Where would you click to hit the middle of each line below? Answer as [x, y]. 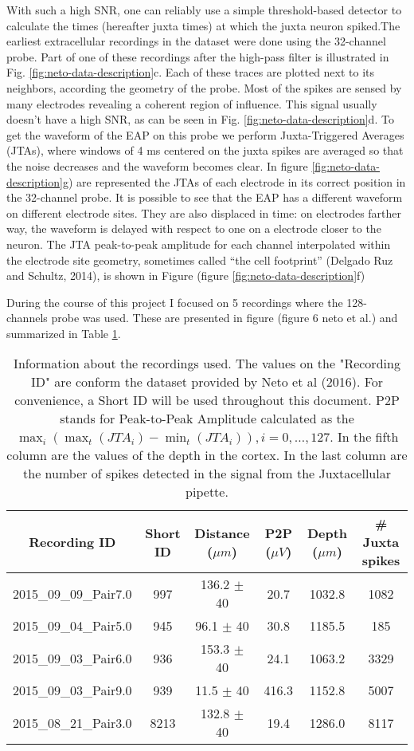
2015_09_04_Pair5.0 [72, 626]
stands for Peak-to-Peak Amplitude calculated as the [207, 419]
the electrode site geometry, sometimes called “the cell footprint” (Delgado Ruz [200, 260]
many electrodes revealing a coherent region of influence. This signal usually [192, 103]
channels [27, 318]
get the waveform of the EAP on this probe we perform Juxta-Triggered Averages [205, 134]
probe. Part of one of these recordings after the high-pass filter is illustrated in [198, 56]
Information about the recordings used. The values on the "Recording [207, 364]
